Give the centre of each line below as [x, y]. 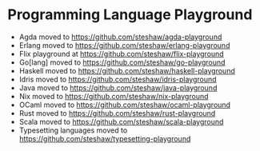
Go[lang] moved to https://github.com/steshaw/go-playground [122, 62]
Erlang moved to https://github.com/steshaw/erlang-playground [124, 45]
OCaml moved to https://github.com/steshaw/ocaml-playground [125, 105]
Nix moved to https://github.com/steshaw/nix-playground [114, 96]
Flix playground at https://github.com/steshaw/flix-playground [122, 54]
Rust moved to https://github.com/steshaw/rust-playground [117, 113]
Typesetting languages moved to [73, 130]
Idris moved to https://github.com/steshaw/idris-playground [118, 79]
